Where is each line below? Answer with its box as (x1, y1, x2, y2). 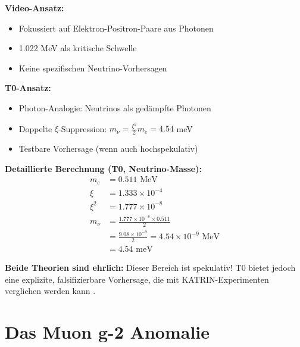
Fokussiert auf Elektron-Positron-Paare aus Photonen (18, 21, 214, 34)
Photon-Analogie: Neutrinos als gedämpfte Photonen (18, 101, 211, 114)
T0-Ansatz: (5, 82, 51, 94)
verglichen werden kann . (5, 285, 96, 297)
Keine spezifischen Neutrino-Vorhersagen (18, 61, 167, 74)
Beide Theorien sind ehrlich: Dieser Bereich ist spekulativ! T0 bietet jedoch (5, 261, 296, 273)
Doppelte (18, 122, 52, 135)
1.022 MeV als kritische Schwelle (18, 42, 137, 54)
